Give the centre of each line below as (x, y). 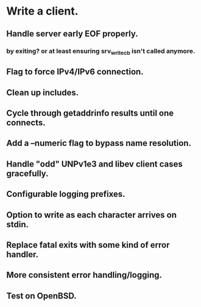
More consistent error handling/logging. (84, 275)
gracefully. (27, 174)
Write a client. (42, 11)
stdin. (18, 224)
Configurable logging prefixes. (66, 194)
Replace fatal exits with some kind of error (88, 245)
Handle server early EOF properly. (72, 34)
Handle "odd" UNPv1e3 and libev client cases (94, 164)
